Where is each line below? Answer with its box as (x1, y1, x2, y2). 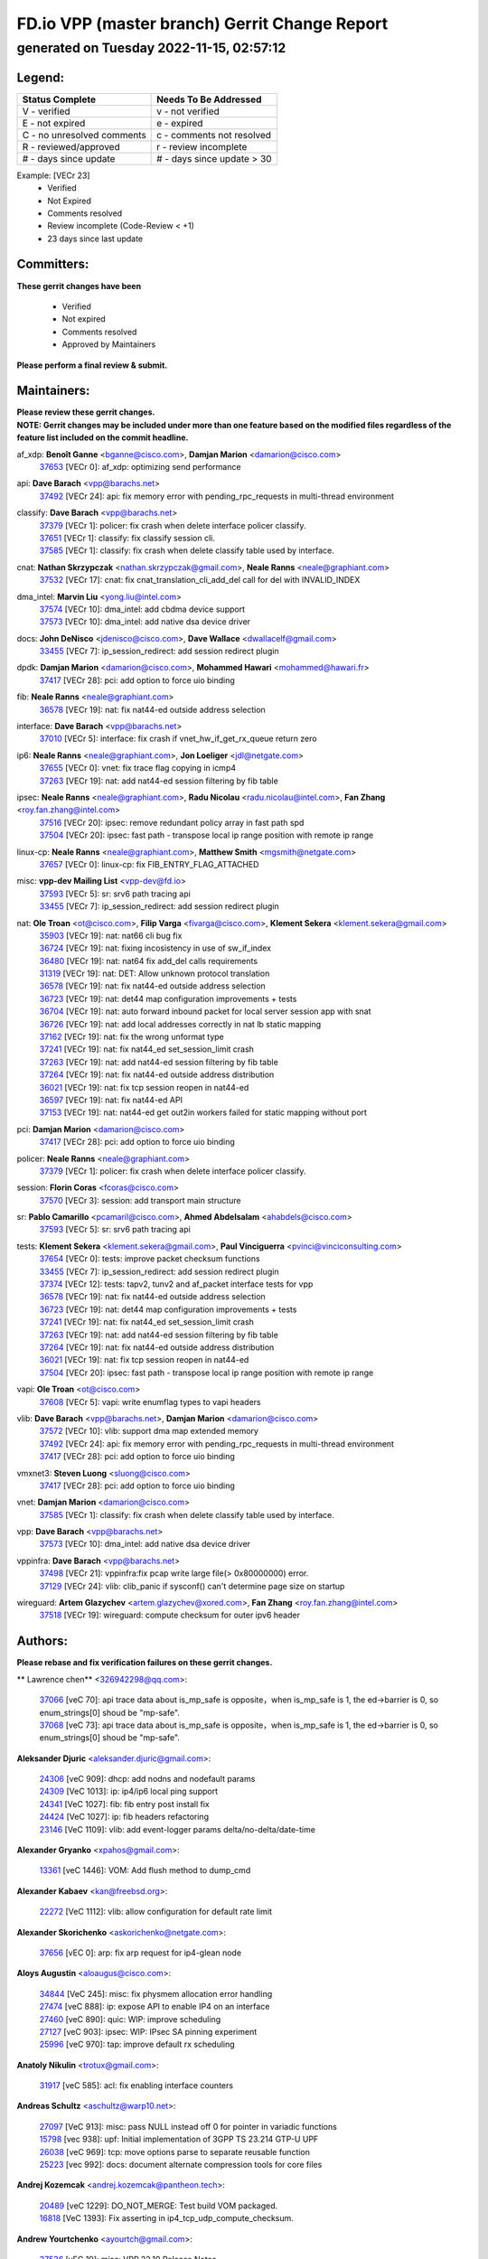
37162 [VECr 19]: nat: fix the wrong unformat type (39, 1031, 225, 1043)
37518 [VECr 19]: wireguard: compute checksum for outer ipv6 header (39, 1609, 300, 1621)
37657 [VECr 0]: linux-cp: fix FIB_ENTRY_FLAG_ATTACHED (39, 858, 259, 869)
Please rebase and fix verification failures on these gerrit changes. (16, 1657, 273, 1668)
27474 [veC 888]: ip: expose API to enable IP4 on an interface (39, 2001, 270, 2012)
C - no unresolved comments (22, 128, 146, 141)
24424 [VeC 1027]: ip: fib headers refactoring (39, 1812, 210, 1823)
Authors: (16, 1634, 68, 1649)
